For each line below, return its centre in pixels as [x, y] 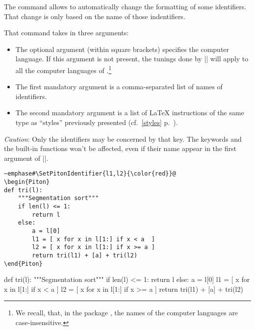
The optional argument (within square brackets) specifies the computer [122, 49]
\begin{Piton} [27, 182]
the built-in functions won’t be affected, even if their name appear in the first [120, 148]
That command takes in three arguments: [66, 33]
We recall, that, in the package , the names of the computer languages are [127, 313]
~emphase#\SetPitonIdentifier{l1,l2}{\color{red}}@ [90, 174]
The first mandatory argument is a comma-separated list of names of [119, 87]
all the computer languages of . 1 [64, 69]
